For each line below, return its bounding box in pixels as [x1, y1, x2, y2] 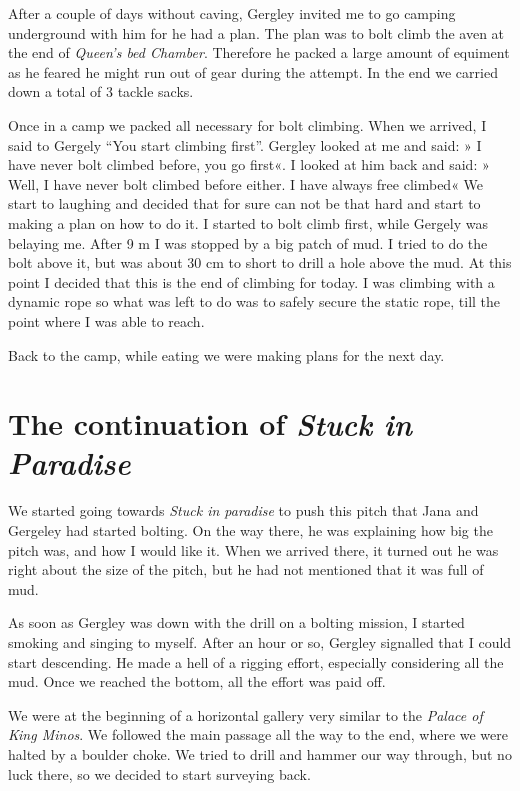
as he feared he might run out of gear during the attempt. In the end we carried [8, 61, 498, 82]
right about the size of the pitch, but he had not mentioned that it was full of [8, 559, 484, 580]
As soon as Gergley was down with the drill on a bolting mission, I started [8, 612, 465, 633]
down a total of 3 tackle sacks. [8, 81, 194, 102]
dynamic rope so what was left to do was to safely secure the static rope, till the [8, 291, 501, 312]
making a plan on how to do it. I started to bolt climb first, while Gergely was [8, 212, 488, 233]
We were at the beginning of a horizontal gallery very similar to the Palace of [8, 704, 483, 725]
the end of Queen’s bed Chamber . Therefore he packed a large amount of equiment [8, 42, 510, 63]
